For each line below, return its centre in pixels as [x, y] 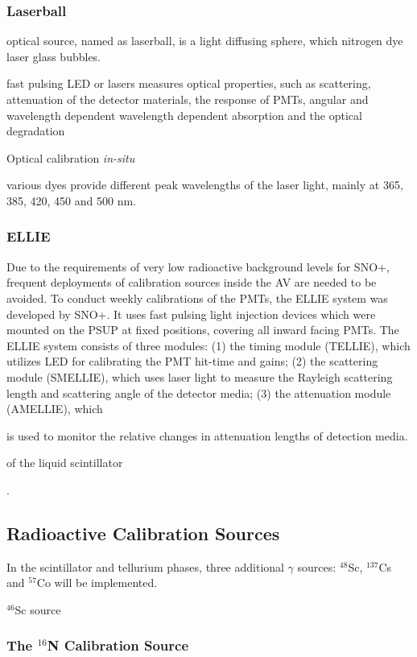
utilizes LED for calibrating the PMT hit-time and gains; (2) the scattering [192, 361]
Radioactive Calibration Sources [143, 533]
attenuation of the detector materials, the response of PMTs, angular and [188, 99]
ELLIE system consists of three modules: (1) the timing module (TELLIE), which [208, 345]
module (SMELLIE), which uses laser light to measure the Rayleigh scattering [200, 376]
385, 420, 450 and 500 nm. [71, 200]
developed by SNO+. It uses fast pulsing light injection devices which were [191, 314]
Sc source [38, 609]
